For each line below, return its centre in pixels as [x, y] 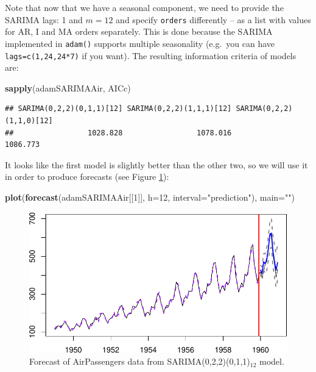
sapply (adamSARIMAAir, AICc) [68, 88]
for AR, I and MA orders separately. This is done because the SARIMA [139, 31]
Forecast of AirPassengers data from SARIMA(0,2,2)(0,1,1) [140, 361]
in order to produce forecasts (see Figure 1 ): [87, 177]
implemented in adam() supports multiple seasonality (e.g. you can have [140, 43]
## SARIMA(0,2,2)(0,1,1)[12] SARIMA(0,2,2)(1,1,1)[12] [118, 109]
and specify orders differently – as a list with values [213, 19]
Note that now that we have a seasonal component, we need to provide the [144, 7]
